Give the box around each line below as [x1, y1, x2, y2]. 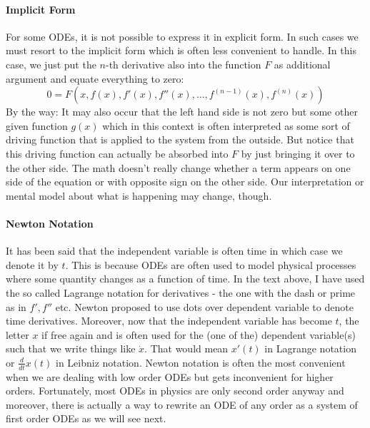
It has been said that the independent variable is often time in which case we [6, 243, 343, 258]
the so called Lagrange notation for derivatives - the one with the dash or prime [6, 285, 356, 300]
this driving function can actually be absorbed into [6, 146, 229, 160]
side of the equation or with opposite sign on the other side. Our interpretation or [6, 174, 364, 189]
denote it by [6, 257, 59, 272]
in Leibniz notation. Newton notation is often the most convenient [56, 355, 346, 370]
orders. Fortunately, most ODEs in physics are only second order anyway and [6, 383, 344, 398]
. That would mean [144, 341, 229, 356]
